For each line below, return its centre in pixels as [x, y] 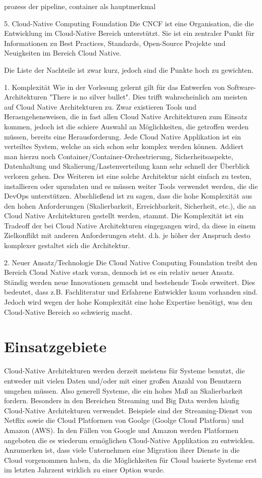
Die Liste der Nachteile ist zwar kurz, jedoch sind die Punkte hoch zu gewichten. [129, 69]
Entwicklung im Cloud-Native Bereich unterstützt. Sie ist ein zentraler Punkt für [129, 33]
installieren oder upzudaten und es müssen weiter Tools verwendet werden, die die [131, 186]
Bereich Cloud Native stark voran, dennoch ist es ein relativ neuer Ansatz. [119, 272]
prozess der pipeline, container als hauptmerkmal [80, 6]
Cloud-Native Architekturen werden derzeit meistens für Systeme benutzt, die [124, 371]
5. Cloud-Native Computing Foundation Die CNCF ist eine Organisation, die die [129, 23]
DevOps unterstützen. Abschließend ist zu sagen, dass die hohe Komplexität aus [128, 196]
